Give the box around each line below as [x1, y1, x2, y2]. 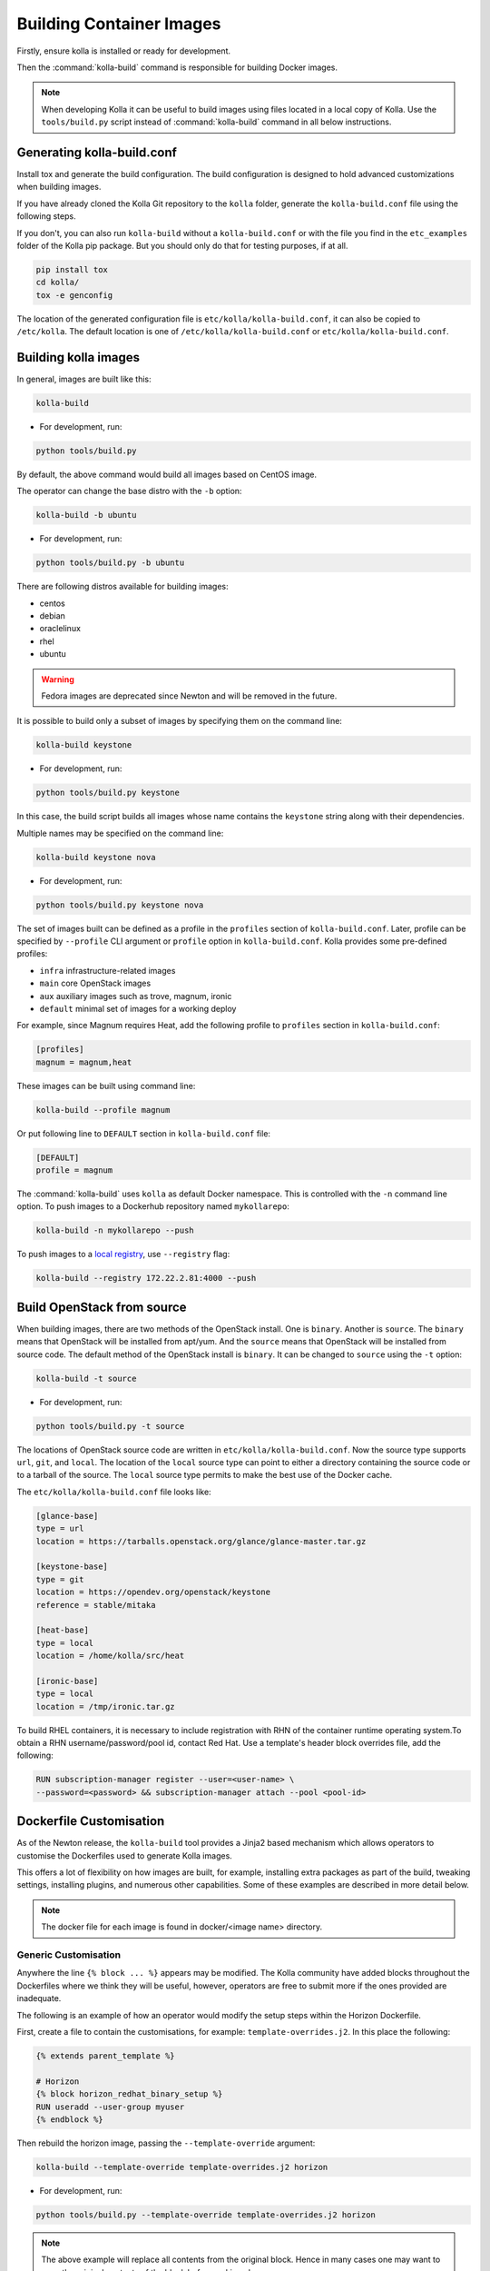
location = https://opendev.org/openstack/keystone [35, 1587, 271, 1598]
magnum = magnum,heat [35, 1056, 132, 1067]
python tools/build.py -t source [35, 1421, 185, 1431]
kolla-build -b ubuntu [35, 510, 137, 521]
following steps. [16, 211, 76, 222]
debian [39, 610, 65, 621]
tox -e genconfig [35, 290, 113, 300]
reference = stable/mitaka [35, 1600, 156, 1610]
